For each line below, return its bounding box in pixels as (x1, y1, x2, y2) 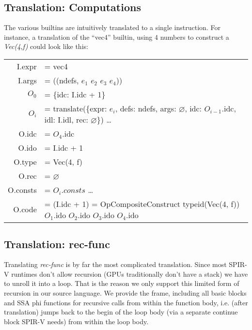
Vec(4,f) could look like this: (4, 41, 88, 51)
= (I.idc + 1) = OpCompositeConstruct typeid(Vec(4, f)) (44, 198, 240, 209)
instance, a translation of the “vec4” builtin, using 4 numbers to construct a (4, 31, 229, 42)
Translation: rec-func (4, 236, 110, 251)
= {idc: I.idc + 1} (44, 88, 106, 100)
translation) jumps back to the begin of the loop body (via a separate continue (4, 307, 238, 317)
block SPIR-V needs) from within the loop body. (4, 316, 149, 326)
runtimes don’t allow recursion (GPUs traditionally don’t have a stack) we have (11, 268, 248, 279)
